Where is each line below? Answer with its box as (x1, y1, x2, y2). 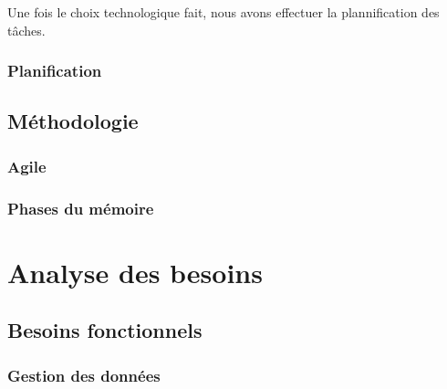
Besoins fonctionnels (7, 316, 203, 344)
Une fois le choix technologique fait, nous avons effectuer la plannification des (7, 3, 440, 21)
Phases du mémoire (7, 196, 154, 219)
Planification (7, 59, 102, 82)
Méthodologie (7, 107, 139, 135)
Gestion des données (7, 363, 161, 386)
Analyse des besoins (7, 253, 263, 290)
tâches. (7, 20, 46, 39)
